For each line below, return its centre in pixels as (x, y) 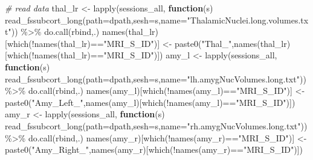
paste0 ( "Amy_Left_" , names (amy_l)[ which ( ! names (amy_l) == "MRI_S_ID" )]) (150, 102)
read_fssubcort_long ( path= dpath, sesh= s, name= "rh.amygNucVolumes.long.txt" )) (156, 125)
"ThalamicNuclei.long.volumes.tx (248, 20)
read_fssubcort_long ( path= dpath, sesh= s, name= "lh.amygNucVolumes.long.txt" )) (156, 78)
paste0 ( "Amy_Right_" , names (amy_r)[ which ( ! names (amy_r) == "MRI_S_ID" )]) (154, 149)
